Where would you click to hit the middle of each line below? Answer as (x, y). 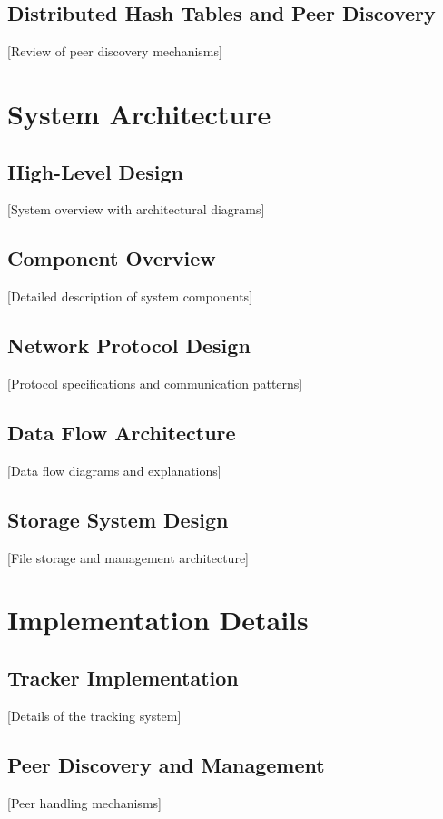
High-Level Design (95, 171)
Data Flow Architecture (122, 432)
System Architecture (139, 113)
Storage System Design (118, 519)
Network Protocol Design (129, 345)
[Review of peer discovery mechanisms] (115, 51)
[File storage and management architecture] (128, 557)
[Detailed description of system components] (130, 296)
